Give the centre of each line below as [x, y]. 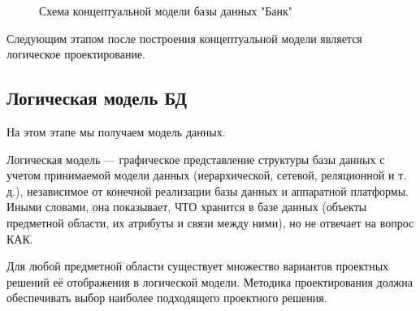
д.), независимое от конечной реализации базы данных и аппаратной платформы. [208, 190]
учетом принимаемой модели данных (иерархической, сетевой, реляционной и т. [207, 175]
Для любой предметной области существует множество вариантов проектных [198, 266]
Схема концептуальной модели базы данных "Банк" [166, 11]
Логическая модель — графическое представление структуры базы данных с [196, 159]
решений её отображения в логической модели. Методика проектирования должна [210, 281]
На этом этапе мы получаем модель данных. [116, 131]
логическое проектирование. [76, 54]
